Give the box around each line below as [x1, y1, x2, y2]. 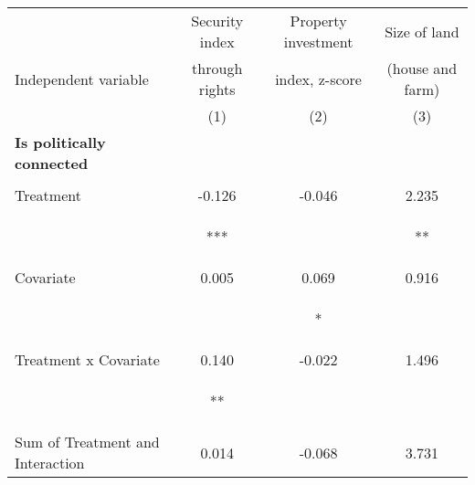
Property [290, 10, 347, 31]
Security [191, 10, 244, 31]
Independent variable [15, 68, 149, 90]
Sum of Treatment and [15, 431, 160, 452]
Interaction [15, 452, 85, 473]
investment [283, 31, 354, 52]
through [192, 58, 243, 79]
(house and [386, 58, 458, 79]
